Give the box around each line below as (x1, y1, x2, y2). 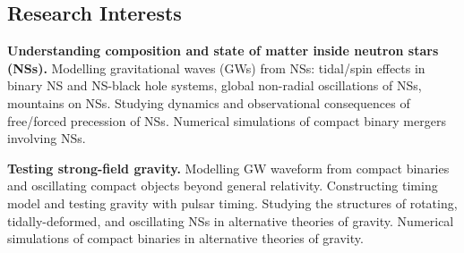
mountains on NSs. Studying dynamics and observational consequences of (7, 93, 410, 112)
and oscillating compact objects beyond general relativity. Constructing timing (7, 176, 438, 195)
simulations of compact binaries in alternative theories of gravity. (7, 229, 364, 248)
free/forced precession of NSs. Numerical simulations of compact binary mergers (7, 111, 446, 130)
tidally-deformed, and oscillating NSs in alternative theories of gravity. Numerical (7, 211, 454, 230)
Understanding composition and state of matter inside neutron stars (7, 41, 439, 60)
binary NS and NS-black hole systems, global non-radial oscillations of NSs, (7, 76, 422, 95)
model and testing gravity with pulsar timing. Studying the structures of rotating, (7, 193, 458, 212)
